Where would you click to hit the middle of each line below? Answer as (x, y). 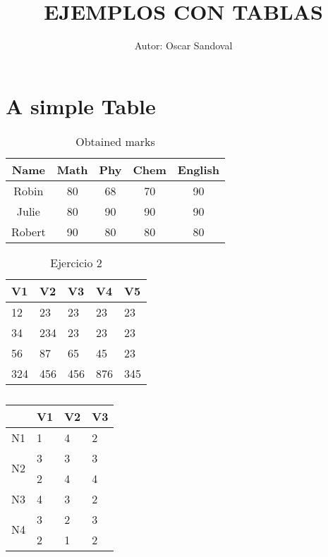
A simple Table (81, 105)
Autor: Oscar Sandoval (183, 45)
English (199, 169)
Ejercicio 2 (76, 262)
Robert (29, 231)
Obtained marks (115, 141)
